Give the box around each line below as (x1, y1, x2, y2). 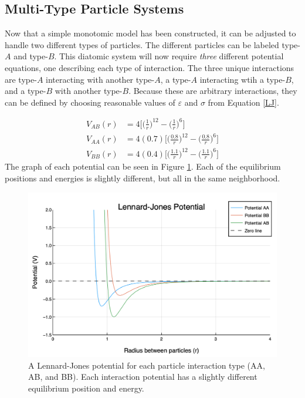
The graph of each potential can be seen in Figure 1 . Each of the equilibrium (5, 160, 281, 173)
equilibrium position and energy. (28, 382, 144, 394)
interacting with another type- (46, 73, 155, 85)
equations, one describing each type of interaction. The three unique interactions (5, 61, 294, 73)
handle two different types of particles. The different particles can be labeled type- (5, 38, 300, 50)
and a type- (5, 85, 46, 97)
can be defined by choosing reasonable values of (5, 96, 175, 108)
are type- (5, 73, 37, 85)
